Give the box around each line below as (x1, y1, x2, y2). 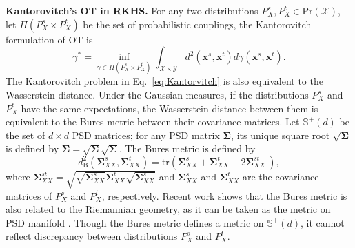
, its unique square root (231, 127, 330, 142)
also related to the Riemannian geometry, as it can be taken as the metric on (6, 202, 331, 216)
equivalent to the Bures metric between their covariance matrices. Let (6, 114, 300, 129)
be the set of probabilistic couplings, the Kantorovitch (83, 17, 312, 31)
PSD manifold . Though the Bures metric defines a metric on (6, 215, 264, 229)
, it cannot (300, 215, 345, 229)
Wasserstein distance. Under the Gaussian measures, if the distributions (6, 87, 309, 101)
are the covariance (242, 169, 319, 184)
